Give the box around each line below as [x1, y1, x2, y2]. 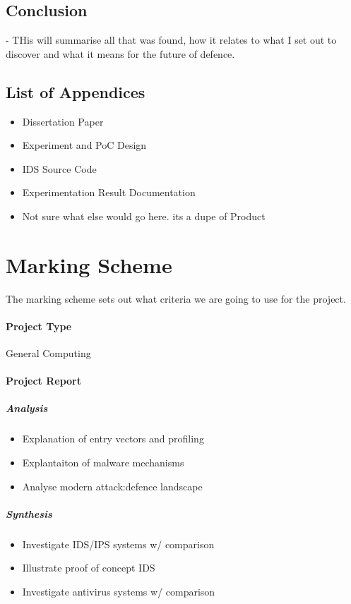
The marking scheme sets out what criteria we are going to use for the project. [6, 291, 346, 306]
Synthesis [6, 506, 52, 521]
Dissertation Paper [22, 114, 104, 128]
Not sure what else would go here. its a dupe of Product [22, 208, 266, 223]
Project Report [6, 373, 82, 388]
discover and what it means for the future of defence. [6, 46, 235, 61]
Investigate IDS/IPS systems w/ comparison [22, 536, 215, 551]
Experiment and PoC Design [22, 138, 147, 152]
